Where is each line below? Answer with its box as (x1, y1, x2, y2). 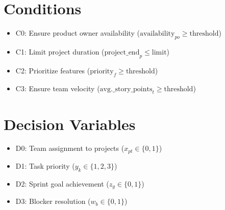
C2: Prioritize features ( (15, 65, 90, 75)
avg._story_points (99, 85, 153, 93)
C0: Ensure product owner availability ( (15, 28, 140, 38)
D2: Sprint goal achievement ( (15, 178, 109, 189)
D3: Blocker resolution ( (15, 196, 91, 206)
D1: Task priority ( (15, 160, 75, 171)
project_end (104, 48, 140, 56)
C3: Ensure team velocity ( (15, 83, 100, 93)
